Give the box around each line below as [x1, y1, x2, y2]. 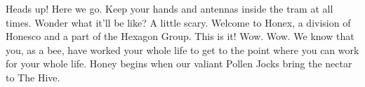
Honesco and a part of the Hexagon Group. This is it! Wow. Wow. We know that [6, 29, 354, 43]
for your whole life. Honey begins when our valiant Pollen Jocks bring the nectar [6, 56, 352, 71]
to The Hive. [6, 69, 60, 84]
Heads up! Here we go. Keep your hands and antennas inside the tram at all [6, 1, 333, 15]
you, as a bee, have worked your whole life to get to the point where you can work [6, 42, 359, 57]
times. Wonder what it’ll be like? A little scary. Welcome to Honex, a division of [6, 15, 351, 29]
